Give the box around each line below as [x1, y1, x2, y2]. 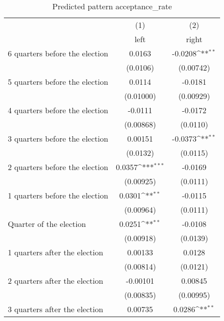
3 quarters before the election [8, 133, 109, 144]
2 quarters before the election [8, 161, 109, 173]
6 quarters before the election [8, 48, 109, 59]
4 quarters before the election [8, 104, 109, 116]
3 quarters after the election [8, 303, 103, 315]
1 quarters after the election [8, 247, 103, 258]
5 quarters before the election [8, 76, 109, 87]
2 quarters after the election [8, 275, 103, 286]
